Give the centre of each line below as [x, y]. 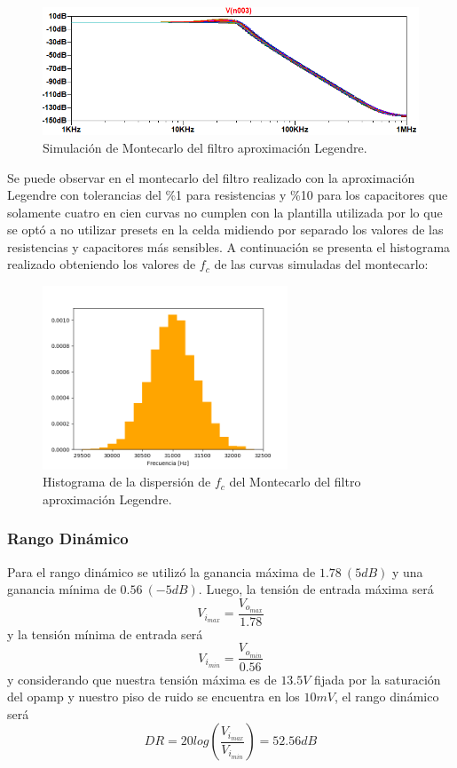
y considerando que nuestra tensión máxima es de [142, 679]
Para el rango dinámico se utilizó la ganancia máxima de [162, 571]
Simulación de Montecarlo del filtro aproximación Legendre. [205, 147]
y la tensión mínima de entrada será [105, 633]
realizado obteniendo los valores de [102, 264]
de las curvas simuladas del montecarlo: [321, 264]
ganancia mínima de [62, 589]
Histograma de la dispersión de [127, 482]
